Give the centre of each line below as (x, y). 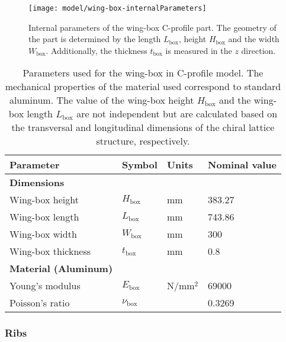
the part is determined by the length (95, 39)
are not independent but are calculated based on (177, 114)
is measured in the (199, 50)
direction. (258, 50)
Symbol (140, 165)
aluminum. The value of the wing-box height (102, 100)
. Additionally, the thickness (97, 50)
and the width (254, 39)
